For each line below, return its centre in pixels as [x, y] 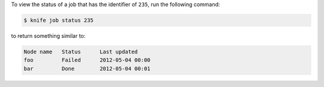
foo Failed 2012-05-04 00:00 [87, 60]
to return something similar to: [48, 35]
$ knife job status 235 [59, 20]
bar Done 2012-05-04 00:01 [87, 68]
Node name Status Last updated [81, 52]
